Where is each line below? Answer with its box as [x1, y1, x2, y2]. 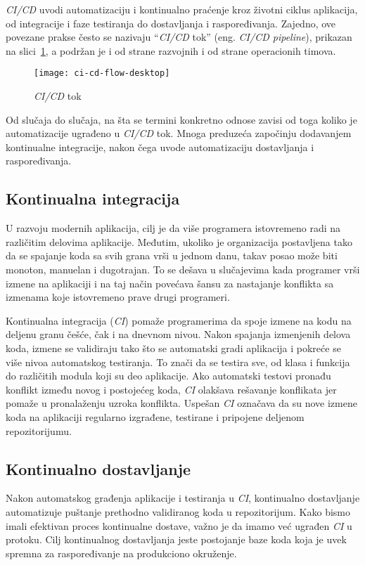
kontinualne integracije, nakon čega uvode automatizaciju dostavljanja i [6, 139, 314, 154]
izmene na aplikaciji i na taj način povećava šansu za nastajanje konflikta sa [6, 275, 334, 290]
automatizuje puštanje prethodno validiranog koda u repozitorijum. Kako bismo [6, 504, 350, 519]
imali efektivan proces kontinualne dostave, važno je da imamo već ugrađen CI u [6, 518, 352, 533]
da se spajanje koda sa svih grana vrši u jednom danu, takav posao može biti [6, 248, 338, 263]
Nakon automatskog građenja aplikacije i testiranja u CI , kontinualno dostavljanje [6, 491, 360, 505]
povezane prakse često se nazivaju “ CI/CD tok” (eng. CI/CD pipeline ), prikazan [6, 30, 352, 44]
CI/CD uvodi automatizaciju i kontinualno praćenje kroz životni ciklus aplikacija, [6, 2, 358, 16]
